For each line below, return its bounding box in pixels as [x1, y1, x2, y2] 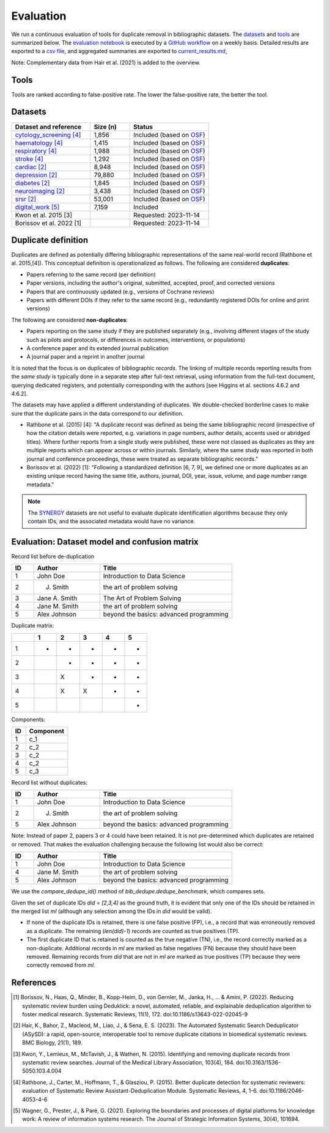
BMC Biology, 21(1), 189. [22, 1039, 82, 1046]
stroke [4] [15, 155, 44, 163]
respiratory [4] [15, 147, 57, 155]
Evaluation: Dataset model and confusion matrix [11, 537, 199, 547]
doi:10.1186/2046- [259, 1087, 304, 1094]
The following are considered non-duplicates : [11, 316, 128, 323]
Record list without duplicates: [11, 779, 88, 787]
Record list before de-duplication [11, 552, 95, 560]
